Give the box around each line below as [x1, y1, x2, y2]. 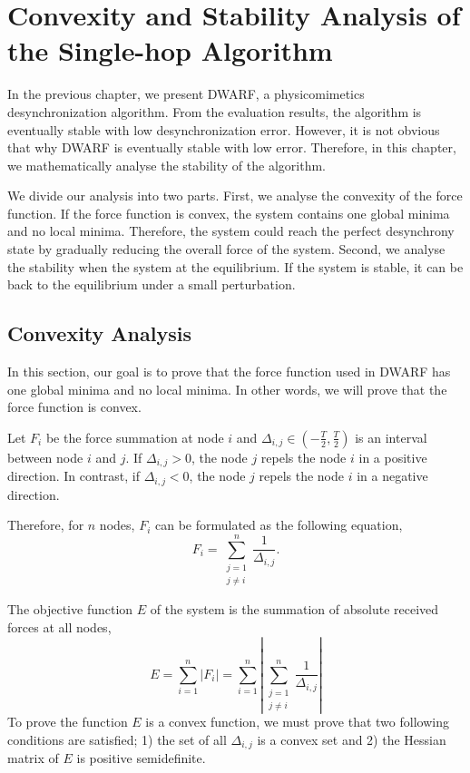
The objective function [7, 600, 133, 619]
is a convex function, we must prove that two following [145, 712, 449, 731]
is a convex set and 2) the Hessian [257, 729, 446, 749]
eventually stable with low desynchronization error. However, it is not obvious [7, 120, 440, 139]
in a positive [358, 447, 427, 466]
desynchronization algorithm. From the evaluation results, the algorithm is [7, 102, 422, 121]
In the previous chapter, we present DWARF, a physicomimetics [7, 84, 365, 103]
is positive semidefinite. [76, 749, 206, 768]
